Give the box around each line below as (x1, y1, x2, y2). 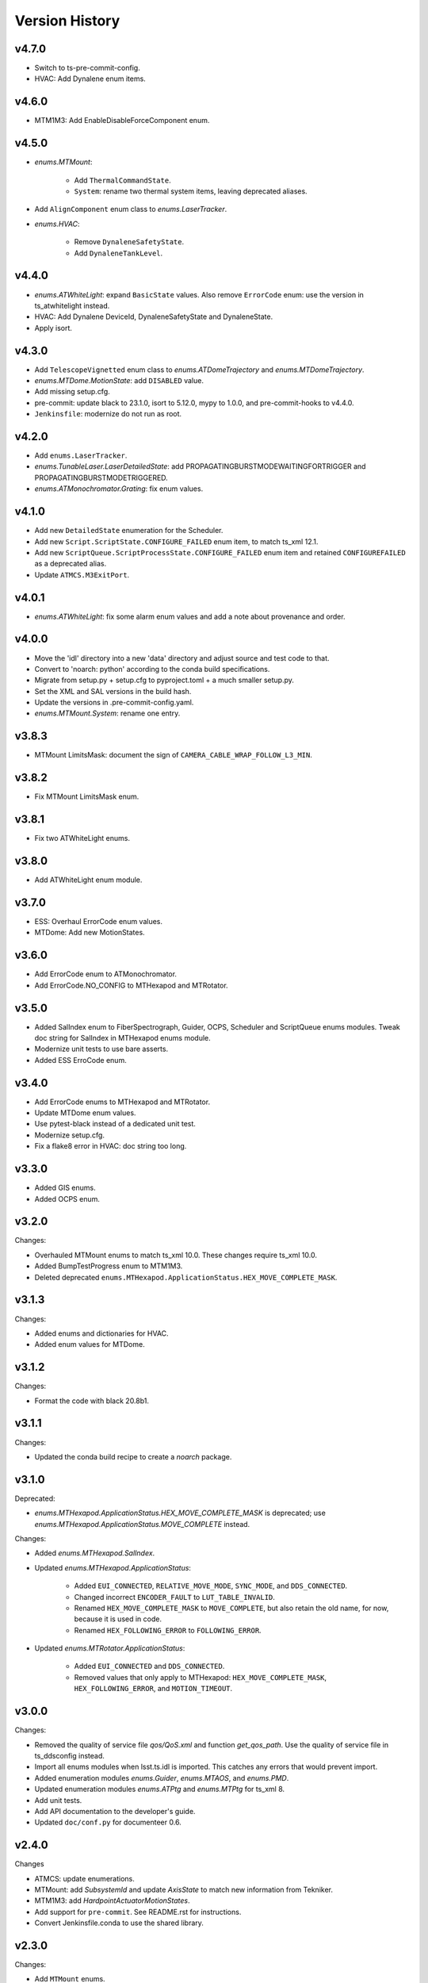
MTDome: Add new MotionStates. (34, 928, 146, 938)
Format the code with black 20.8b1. (34, 1396, 150, 1406)
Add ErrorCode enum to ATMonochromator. (34, 969, 178, 979)
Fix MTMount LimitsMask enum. (34, 792, 139, 801)
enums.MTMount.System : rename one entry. (34, 708, 181, 718)
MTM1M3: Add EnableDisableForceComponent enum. (34, 116, 210, 125)
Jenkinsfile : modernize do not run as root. (34, 409, 182, 419)
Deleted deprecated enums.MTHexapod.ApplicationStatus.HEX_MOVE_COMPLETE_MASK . (34, 1272, 338, 1282)
